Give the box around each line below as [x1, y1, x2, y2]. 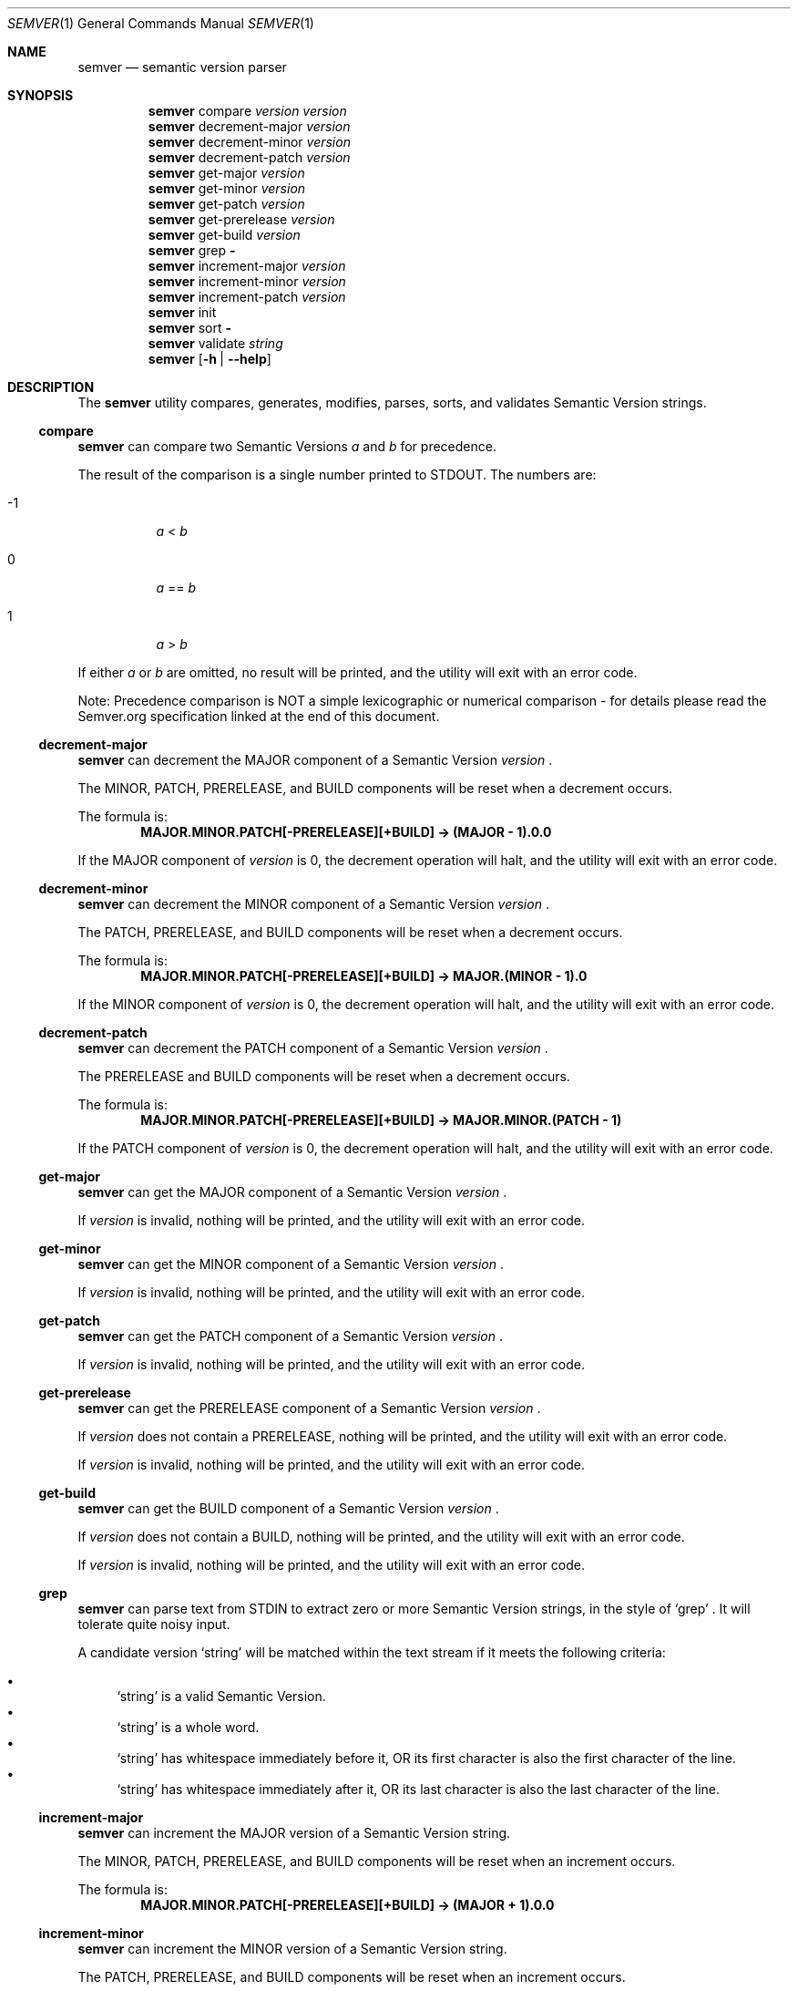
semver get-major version [148, 165, 305, 181]
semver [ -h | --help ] [148, 351, 271, 366]
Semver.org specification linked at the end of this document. [77, 708, 440, 724]
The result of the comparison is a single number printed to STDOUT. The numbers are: [77, 467, 597, 482]
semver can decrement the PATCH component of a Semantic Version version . [77, 1040, 548, 1056]
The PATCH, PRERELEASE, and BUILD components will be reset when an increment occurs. [77, 1969, 626, 1985]
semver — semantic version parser [77, 59, 287, 75]
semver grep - [148, 242, 236, 258]
